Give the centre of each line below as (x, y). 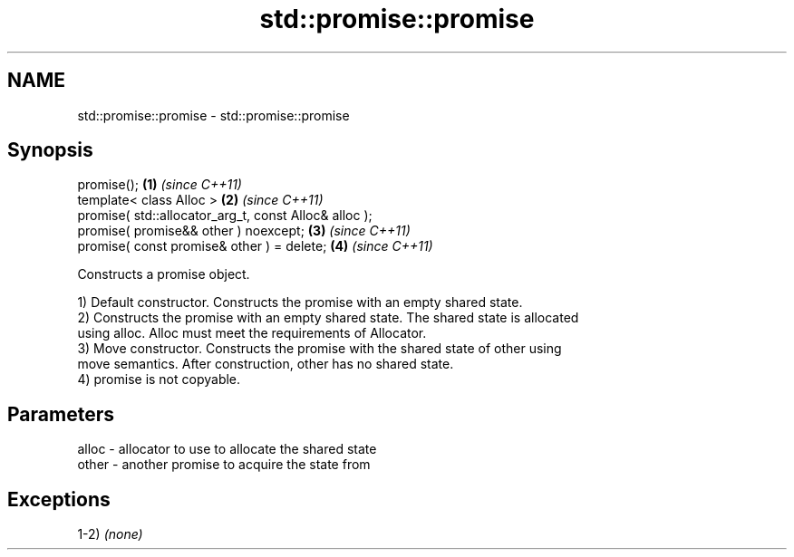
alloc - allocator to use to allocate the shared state (227, 449)
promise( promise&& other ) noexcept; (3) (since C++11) (244, 231)
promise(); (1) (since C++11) (160, 185)
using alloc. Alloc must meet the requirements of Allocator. (252, 333)
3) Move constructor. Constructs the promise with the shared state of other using (320, 349)
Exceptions (59, 499)
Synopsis (50, 150)
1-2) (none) (110, 534)
